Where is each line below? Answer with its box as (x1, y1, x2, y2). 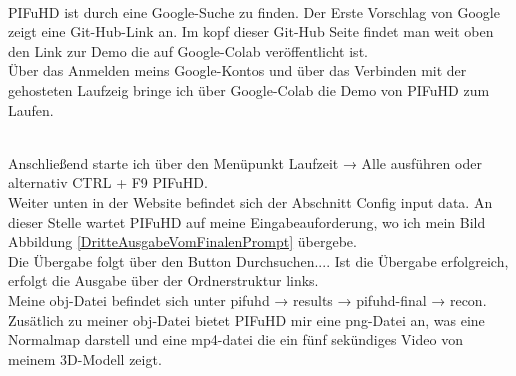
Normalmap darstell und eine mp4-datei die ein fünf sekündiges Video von (8, 329, 463, 350)
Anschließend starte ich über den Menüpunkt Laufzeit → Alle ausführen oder (8, 152, 482, 173)
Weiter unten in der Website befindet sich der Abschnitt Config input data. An (8, 191, 493, 212)
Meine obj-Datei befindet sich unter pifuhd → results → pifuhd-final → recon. (8, 289, 487, 310)
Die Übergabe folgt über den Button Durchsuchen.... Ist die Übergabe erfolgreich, (8, 250, 509, 271)
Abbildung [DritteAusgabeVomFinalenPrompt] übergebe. (8, 231, 357, 252)
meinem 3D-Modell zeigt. (8, 348, 162, 369)
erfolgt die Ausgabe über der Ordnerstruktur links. (8, 270, 319, 291)
